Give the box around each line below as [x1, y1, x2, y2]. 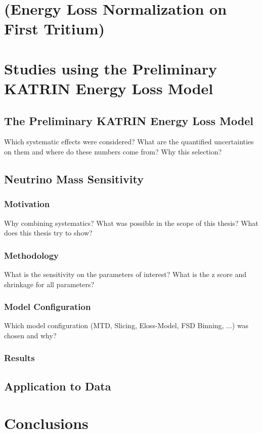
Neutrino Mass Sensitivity [4, 171, 144, 186]
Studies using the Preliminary [4, 58, 217, 78]
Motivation [4, 198, 50, 210]
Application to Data [4, 378, 111, 393]
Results [4, 351, 35, 364]
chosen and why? [4, 330, 57, 340]
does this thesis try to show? [4, 227, 93, 238]
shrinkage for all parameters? [4, 279, 95, 289]
